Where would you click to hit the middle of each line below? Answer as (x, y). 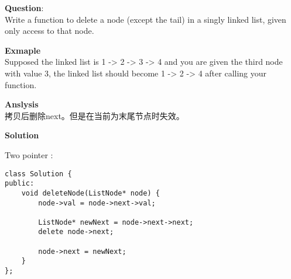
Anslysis (22, 104)
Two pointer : (29, 154)
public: (20, 184)
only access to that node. (49, 31)
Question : (24, 8)
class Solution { (38, 174)
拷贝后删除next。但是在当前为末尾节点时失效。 (95, 115)
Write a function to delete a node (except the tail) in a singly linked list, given (145, 19)
